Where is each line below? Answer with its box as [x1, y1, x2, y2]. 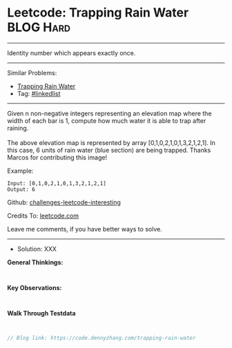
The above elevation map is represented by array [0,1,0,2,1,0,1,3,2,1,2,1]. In [7, 138, 216, 146]
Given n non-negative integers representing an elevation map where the [7, 109, 212, 117]
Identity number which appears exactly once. [7, 48, 136, 57]
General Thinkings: [7, 258, 64, 267]
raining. [7, 124, 29, 132]
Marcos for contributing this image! [7, 153, 108, 162]
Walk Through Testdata [7, 309, 76, 317]
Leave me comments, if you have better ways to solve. [7, 224, 162, 233]
